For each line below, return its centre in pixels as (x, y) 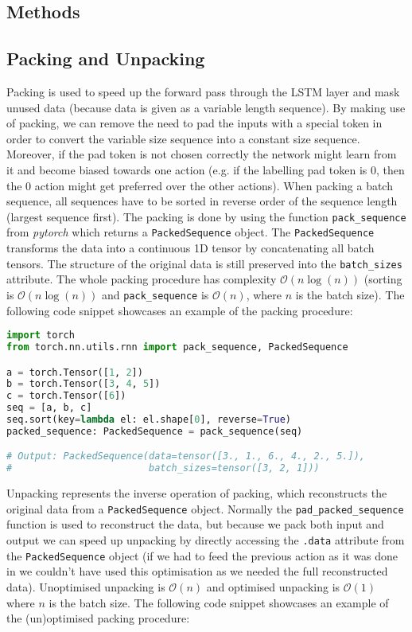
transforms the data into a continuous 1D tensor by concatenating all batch (190, 248)
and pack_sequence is (155, 294)
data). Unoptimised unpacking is (86, 586)
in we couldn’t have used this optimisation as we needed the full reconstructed (197, 571)
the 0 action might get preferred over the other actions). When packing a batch (200, 185)
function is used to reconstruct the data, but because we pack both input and (195, 524)
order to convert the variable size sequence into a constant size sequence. (183, 138)
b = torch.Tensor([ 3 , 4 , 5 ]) (84, 384)
